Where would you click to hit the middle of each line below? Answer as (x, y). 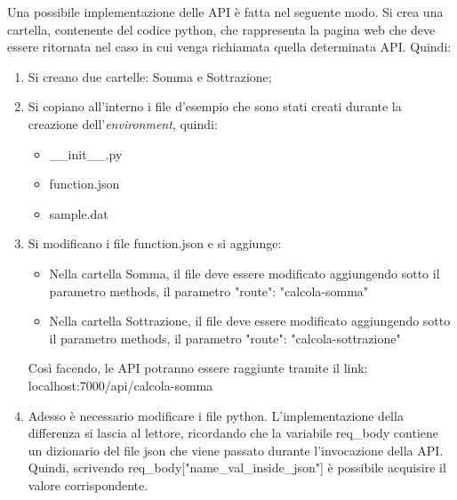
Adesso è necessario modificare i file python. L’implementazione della (216, 415)
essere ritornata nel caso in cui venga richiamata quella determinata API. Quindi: (229, 47)
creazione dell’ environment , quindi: (123, 123)
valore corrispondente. (88, 484)
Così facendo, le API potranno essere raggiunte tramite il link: (198, 368)
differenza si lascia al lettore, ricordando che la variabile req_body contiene (233, 433)
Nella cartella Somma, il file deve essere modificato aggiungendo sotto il (245, 273)
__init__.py (86, 153)
